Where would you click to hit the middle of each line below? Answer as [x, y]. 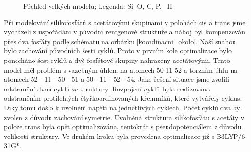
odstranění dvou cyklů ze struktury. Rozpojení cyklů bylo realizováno [107, 88]
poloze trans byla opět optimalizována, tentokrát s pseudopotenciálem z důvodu [123, 127]
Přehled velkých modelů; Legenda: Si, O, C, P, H [98, 6]
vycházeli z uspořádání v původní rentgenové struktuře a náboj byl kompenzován [125, 32]
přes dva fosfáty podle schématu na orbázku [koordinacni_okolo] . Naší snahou [120, 41]
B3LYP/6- [232, 136]
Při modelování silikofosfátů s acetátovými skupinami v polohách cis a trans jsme [125, 22]
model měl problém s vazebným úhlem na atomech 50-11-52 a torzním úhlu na [121, 69]
